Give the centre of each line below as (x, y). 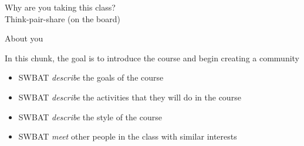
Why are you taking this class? (60, 7)
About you (24, 38)
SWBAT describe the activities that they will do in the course (130, 97)
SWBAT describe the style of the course (90, 117)
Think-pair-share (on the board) (63, 18)
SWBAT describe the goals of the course (91, 77)
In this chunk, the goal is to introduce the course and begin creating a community (152, 58)
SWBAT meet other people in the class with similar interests (128, 136)
